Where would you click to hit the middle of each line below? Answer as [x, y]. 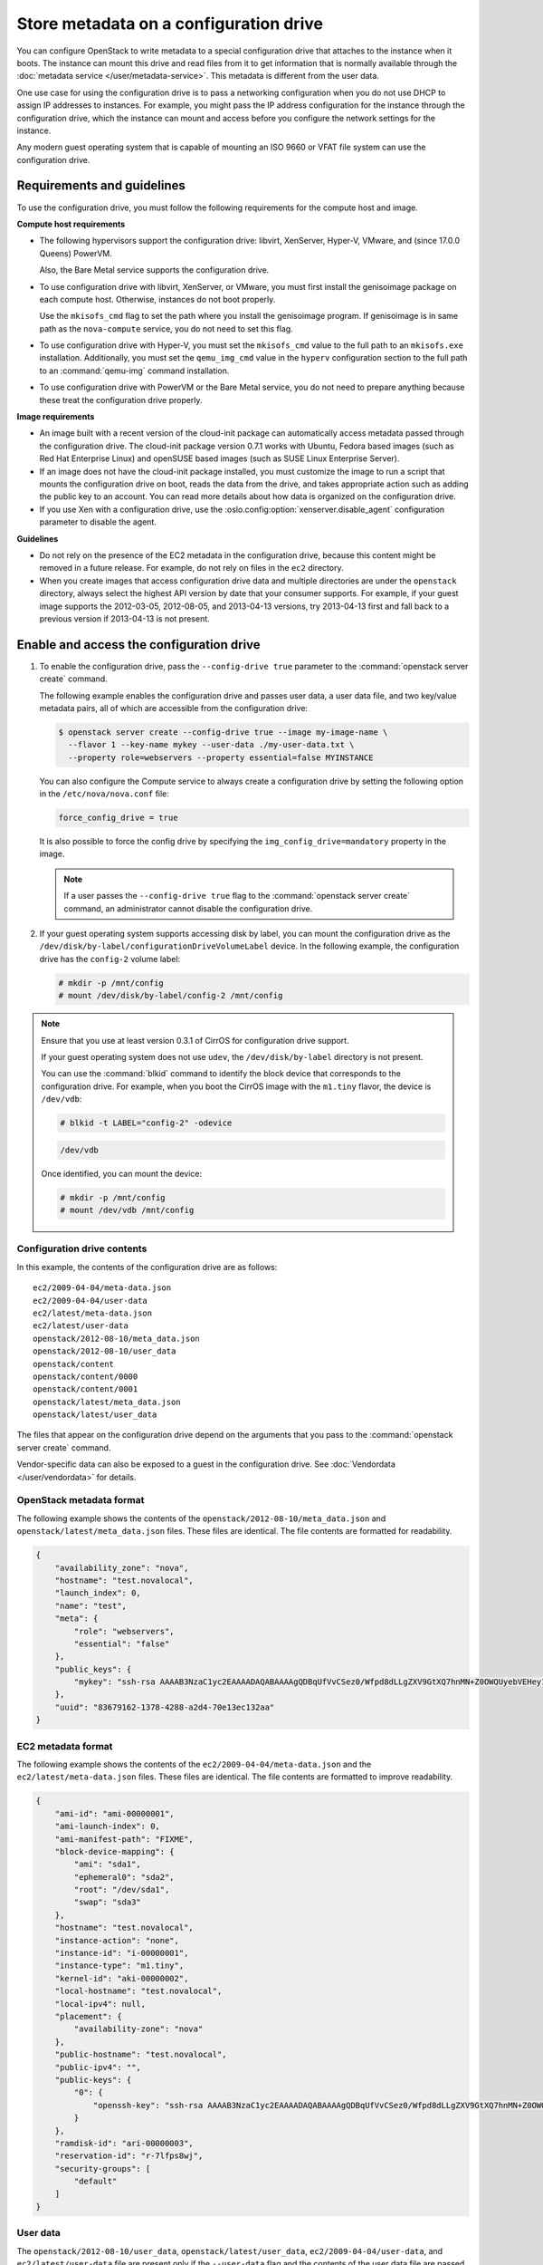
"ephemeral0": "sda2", [124, 1877]
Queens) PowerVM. [76, 253]
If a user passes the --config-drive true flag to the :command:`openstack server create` [237, 896]
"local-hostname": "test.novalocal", [138, 1991]
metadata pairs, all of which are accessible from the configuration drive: [173, 708]
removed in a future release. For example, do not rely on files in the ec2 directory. [191, 568]
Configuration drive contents [82, 1248]
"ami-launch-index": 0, [107, 1826]
